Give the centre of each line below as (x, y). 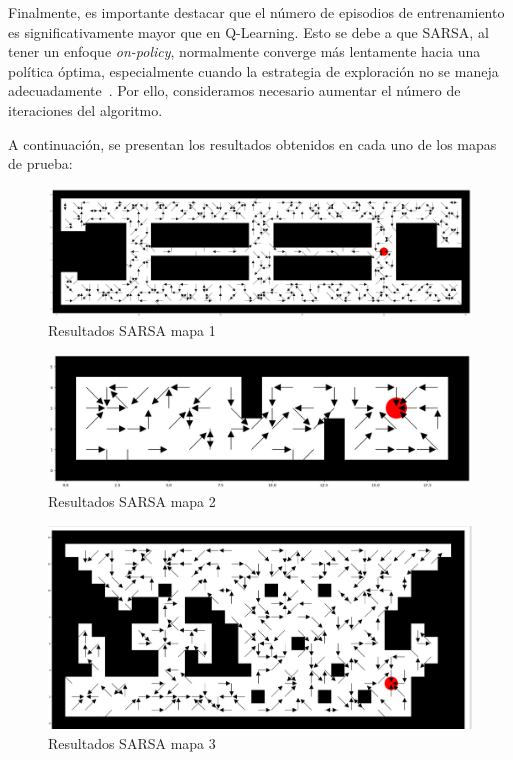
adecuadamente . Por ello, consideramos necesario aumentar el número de (234, 90)
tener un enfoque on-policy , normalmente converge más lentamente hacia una (244, 51)
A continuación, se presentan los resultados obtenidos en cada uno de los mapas (252, 143)
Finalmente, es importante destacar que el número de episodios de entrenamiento (256, 12)
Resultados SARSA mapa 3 (132, 742)
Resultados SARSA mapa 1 (132, 330)
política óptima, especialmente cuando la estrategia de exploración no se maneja (253, 70)
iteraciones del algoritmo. (85, 109)
